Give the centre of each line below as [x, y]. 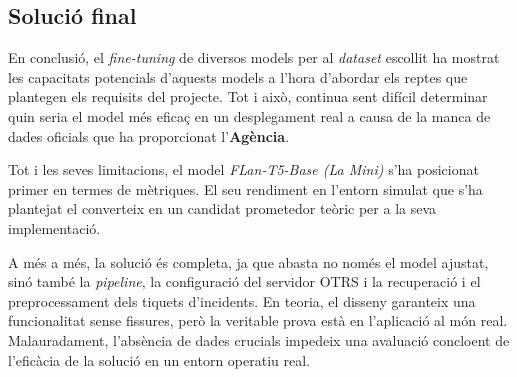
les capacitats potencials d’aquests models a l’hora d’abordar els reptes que [238, 76]
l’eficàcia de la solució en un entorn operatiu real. [159, 359]
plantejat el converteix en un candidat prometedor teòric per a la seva [222, 208]
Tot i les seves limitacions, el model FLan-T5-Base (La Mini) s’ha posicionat [243, 169]
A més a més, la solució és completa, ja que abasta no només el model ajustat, [248, 261]
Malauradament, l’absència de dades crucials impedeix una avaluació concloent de [259, 339]
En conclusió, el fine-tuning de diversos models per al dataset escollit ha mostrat [254, 57]
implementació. [54, 227]
